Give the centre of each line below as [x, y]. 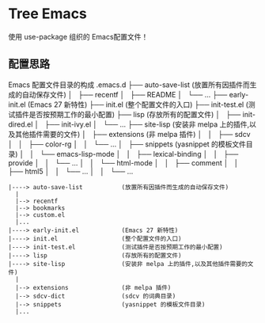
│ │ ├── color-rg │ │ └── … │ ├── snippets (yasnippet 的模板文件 [127, 144]
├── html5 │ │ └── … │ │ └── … [71, 171]
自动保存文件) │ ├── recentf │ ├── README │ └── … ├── [125, 94]
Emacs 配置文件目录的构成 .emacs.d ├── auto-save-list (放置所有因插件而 [129, 85]
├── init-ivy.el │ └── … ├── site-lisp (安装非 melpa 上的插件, [147, 124]
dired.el [21, 124]
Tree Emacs [47, 14]
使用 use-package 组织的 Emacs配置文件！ [78, 36]
